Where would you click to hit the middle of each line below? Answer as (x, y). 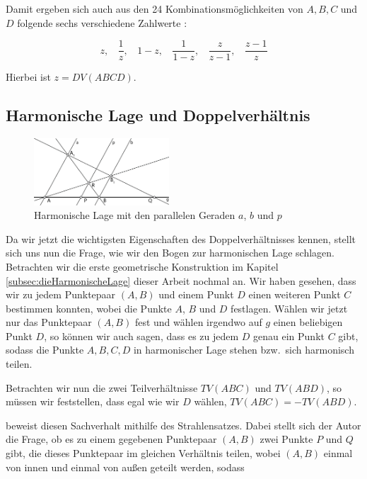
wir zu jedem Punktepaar (61, 294)
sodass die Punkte (45, 350)
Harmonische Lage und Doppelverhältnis (158, 115)
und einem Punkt (196, 294)
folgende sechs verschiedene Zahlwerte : (102, 22)
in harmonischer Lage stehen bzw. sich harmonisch (244, 350)
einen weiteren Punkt (295, 294)
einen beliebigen (308, 322)
